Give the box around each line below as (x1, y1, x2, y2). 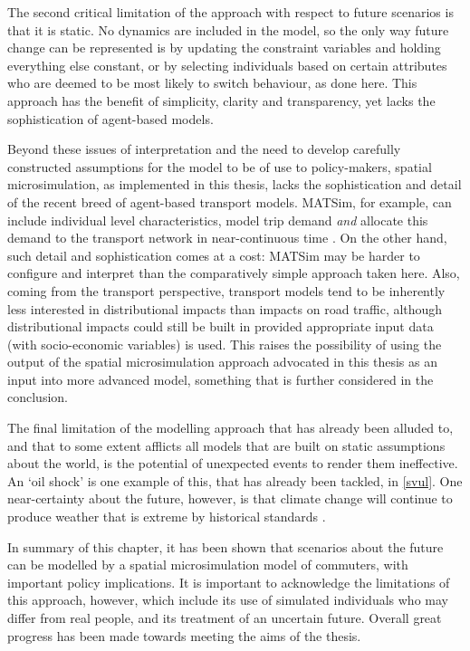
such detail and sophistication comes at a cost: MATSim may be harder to (7, 245, 420, 264)
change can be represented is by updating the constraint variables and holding (7, 38, 441, 57)
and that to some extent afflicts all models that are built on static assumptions (7, 436, 446, 455)
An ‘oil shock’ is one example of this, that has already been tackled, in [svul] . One (7, 471, 463, 490)
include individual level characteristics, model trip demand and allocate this (7, 210, 428, 229)
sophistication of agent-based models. (7, 109, 214, 128)
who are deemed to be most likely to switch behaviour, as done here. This (7, 73, 417, 92)
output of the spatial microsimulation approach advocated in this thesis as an (7, 352, 438, 371)
